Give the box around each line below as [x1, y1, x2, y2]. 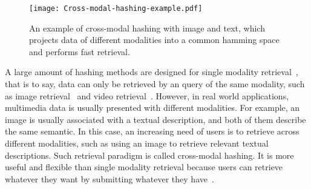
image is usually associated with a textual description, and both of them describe [5, 113, 306, 125]
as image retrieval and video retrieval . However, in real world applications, [5, 89, 289, 102]
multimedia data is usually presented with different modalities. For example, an [5, 101, 300, 114]
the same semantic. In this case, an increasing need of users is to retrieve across [5, 125, 300, 138]
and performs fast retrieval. [29, 45, 130, 58]
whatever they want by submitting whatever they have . [5, 172, 214, 185]
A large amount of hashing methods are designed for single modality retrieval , [5, 65, 298, 78]
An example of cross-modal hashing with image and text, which [29, 21, 265, 34]
